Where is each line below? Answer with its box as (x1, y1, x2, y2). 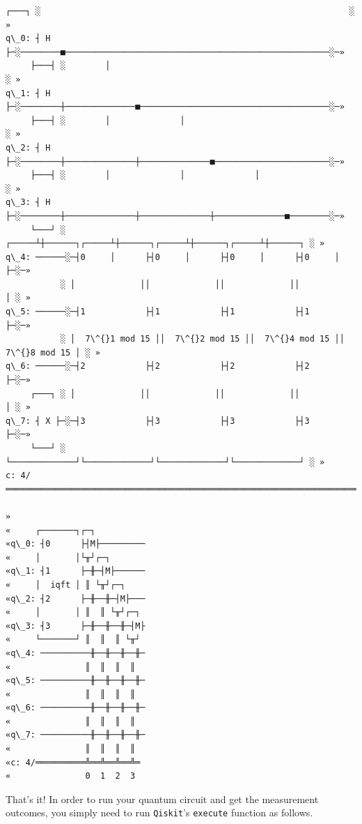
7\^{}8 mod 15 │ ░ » (6, 347, 101, 358)
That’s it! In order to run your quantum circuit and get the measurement (6, 791, 319, 806)
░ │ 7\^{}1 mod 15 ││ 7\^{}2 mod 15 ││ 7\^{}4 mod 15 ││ (60, 334, 345, 344)
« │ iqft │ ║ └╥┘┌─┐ (6, 579, 125, 590)
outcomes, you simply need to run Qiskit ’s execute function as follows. (6, 805, 313, 820)
